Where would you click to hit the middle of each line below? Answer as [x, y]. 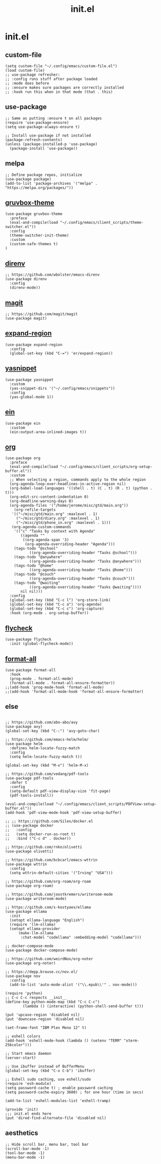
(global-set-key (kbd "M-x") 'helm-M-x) [47, 765]
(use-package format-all [30, 670]
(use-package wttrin [26, 864]
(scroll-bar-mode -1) [27, 1149]
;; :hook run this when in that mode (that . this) [59, 92]
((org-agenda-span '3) [46, 540]
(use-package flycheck [28, 640]
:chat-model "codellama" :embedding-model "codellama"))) [81, 937]
